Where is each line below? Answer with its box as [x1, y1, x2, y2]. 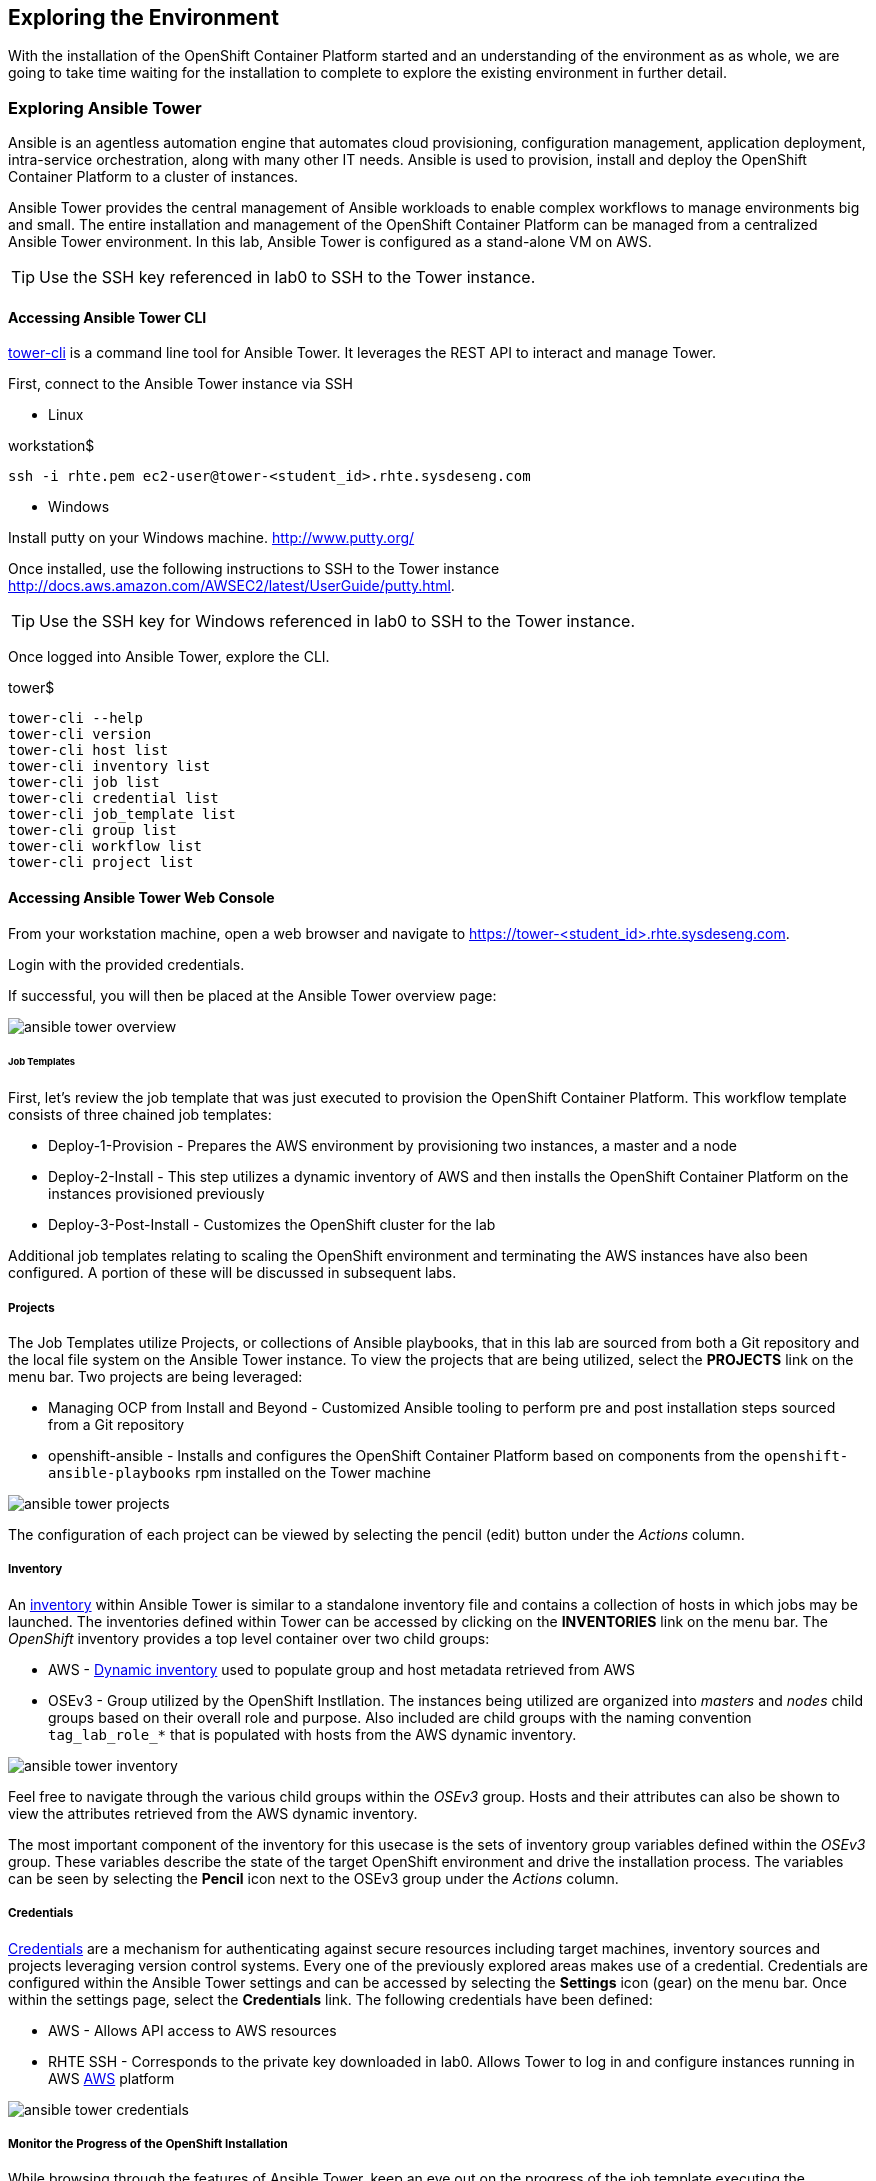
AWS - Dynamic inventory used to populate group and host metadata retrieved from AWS [48, 1660, 636, 1678]
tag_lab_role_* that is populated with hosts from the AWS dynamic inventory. [48, 1725, 577, 1743]
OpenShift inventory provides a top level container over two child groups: [8, 1629, 490, 1647]
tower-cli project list [8, 854, 194, 871]
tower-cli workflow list [8, 838, 202, 855]
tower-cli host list [8, 742, 169, 759]
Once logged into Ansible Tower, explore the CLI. [8, 648, 330, 666]
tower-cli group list [8, 822, 177, 839]
